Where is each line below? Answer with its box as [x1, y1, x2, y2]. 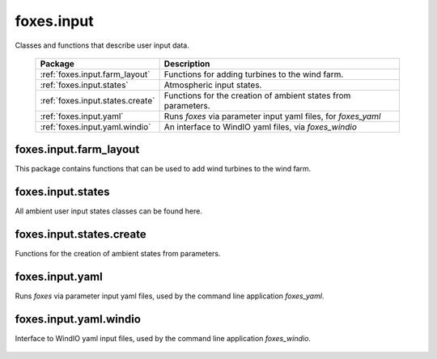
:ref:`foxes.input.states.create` [40, 95, 155, 106]
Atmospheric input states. [163, 79, 262, 91]
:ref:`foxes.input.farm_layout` [40, 69, 151, 80]
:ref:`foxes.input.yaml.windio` [40, 121, 151, 133]
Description [163, 57, 210, 69]
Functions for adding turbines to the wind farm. [163, 69, 344, 80]
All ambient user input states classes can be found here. [15, 206, 202, 216]
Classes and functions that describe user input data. [15, 40, 189, 50]
